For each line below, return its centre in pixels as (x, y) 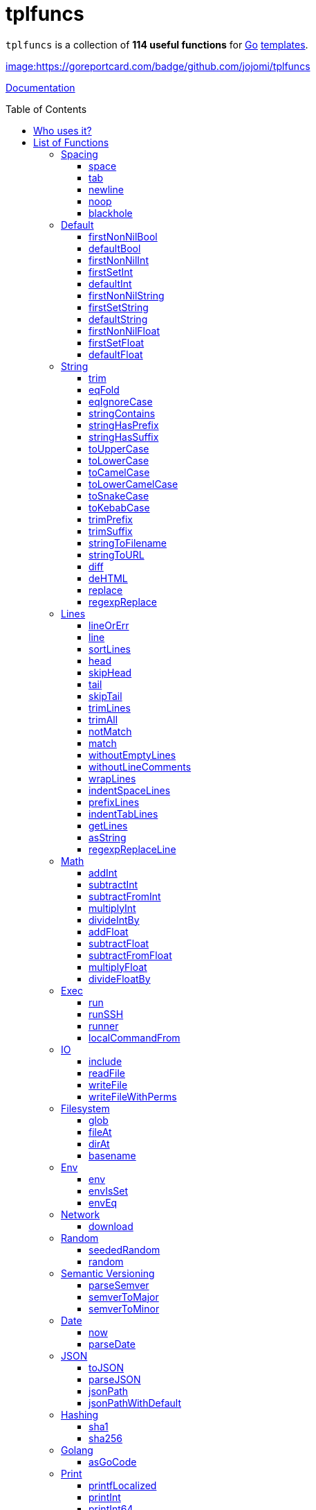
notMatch (110, 731)
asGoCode (113, 1461)
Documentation (40, 87)
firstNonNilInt (119, 260)
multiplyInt (112, 908)
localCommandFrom (134, 1037)
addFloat (109, 931)
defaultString (118, 319)
